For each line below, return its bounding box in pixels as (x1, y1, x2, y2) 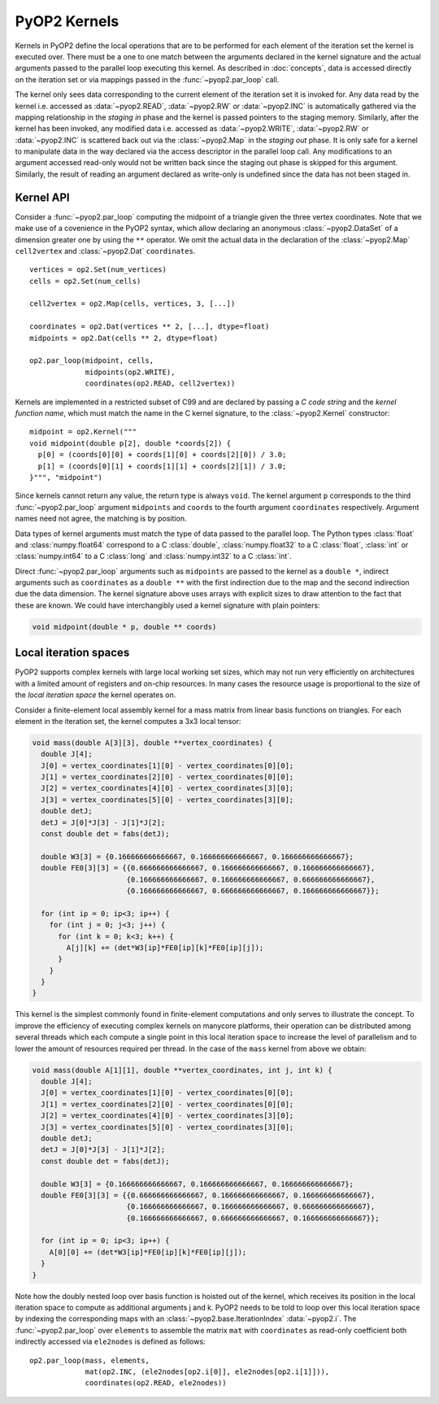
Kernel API (15, 190, 70, 204)
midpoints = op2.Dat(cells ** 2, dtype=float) (29, 334, 219, 342)
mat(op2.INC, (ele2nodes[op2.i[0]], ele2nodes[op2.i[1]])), (85, 1367, 330, 1376)
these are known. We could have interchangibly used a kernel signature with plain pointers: (15, 600, 320, 610)
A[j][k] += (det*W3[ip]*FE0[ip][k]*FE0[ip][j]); (66, 943, 264, 952)
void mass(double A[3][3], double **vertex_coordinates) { (32, 738, 272, 748)
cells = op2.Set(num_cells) (29, 277, 141, 286)
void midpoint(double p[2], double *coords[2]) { (29, 438, 232, 447)
